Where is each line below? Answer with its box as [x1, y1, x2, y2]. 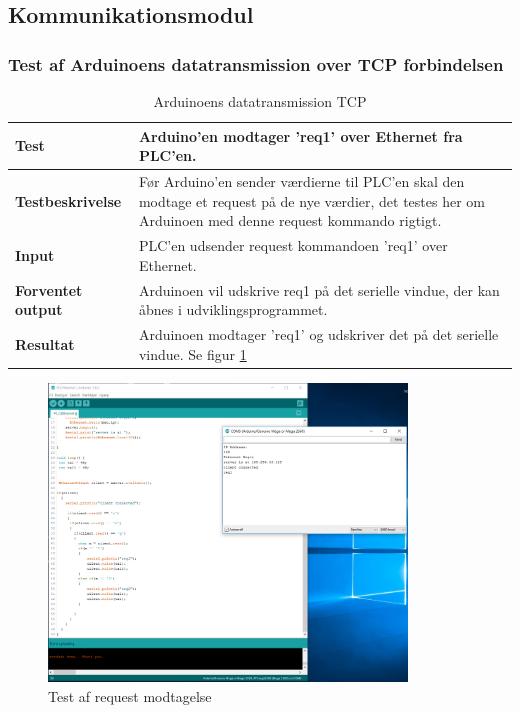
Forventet [15, 279, 83, 300]
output [15, 299, 63, 320]
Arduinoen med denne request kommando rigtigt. [138, 210, 442, 231]
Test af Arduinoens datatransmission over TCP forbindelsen [8, 51, 504, 76]
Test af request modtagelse [48, 685, 212, 706]
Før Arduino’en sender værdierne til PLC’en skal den [138, 171, 465, 192]
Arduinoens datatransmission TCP [153, 91, 367, 111]
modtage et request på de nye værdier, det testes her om [138, 190, 485, 211]
